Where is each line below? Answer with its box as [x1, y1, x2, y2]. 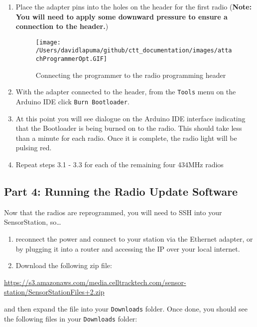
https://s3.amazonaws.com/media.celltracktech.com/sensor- [4, 277, 186, 287]
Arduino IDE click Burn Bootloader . [15, 96, 129, 106]
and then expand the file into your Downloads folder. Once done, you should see [4, 303, 248, 314]
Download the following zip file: [15, 260, 112, 271]
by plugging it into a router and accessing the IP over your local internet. [15, 243, 240, 254]
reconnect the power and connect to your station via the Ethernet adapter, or [15, 234, 253, 244]
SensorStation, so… [4, 217, 61, 227]
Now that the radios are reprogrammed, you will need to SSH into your [4, 207, 222, 217]
